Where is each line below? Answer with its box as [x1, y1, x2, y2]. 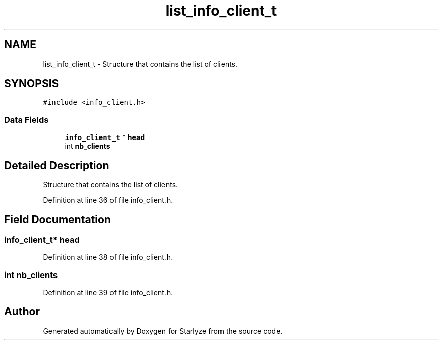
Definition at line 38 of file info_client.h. [43, 253, 173, 262]
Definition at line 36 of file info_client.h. [43, 196, 173, 205]
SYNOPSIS [4, 77, 59, 90]
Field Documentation [4, 213, 111, 226]
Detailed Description [4, 159, 109, 172]
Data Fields [4, 114, 49, 125]
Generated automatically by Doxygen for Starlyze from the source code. [43, 326, 283, 335]
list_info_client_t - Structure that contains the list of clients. [43, 59, 238, 68]
